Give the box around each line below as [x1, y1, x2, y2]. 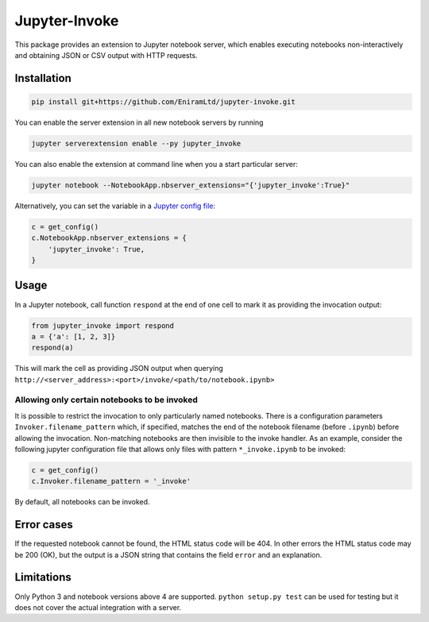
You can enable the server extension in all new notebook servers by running [14, 118, 264, 127]
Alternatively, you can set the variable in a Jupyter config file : [14, 201, 216, 211]
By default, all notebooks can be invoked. [14, 497, 150, 507]
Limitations [14, 570, 71, 584]
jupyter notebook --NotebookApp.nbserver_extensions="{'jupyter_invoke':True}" [31, 180, 350, 190]
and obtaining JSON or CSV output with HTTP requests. [14, 50, 198, 60]
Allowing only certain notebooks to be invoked [14, 394, 199, 405]
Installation [14, 71, 71, 85]
